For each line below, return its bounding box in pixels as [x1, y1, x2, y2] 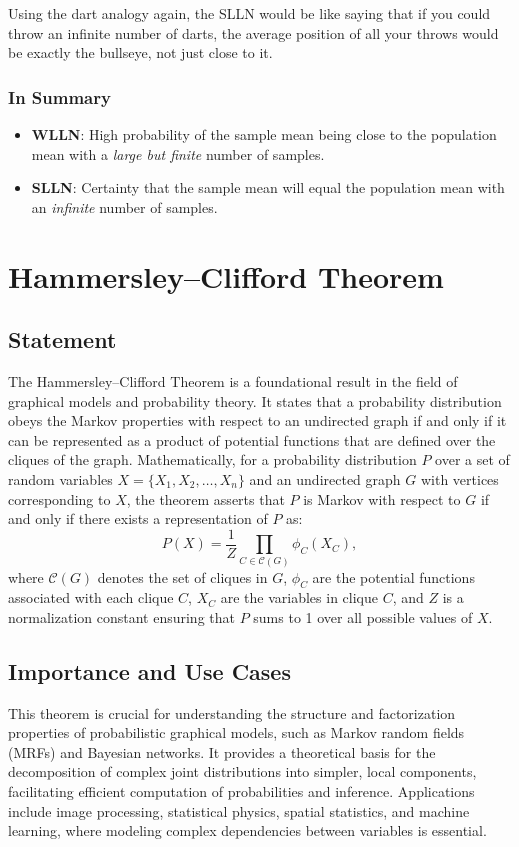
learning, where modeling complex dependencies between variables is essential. [8, 820, 487, 841]
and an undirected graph [249, 468, 401, 489]
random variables [8, 468, 113, 489]
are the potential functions [312, 566, 475, 587]
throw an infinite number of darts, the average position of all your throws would [8, 22, 499, 43]
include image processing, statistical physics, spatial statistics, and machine [8, 800, 470, 821]
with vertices [420, 468, 499, 489]
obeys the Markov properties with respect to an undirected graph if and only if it [8, 410, 507, 431]
